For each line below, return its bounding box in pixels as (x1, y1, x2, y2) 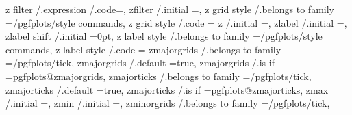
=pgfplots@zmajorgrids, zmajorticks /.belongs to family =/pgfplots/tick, (5, 68, 312, 83)
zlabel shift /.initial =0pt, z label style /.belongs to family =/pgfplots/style (5, 29, 323, 43)
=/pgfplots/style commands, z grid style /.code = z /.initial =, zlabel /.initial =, (5, 15, 347, 29)
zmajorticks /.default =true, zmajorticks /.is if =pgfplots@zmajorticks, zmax (5, 82, 329, 97)
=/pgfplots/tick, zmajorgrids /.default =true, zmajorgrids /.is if (5, 55, 275, 70)
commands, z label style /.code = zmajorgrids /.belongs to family (5, 42, 281, 56)
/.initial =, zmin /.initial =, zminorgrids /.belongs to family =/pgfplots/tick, (5, 96, 330, 110)
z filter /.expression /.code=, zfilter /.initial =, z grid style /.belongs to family (5, 2, 334, 16)
